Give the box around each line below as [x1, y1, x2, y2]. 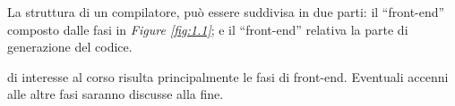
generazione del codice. [7, 37, 133, 56]
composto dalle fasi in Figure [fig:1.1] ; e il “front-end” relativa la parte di [7, 20, 408, 38]
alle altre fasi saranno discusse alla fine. [7, 85, 224, 103]
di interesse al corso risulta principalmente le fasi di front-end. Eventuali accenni [7, 67, 449, 86]
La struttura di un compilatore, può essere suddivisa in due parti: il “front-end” [7, 3, 445, 20]
